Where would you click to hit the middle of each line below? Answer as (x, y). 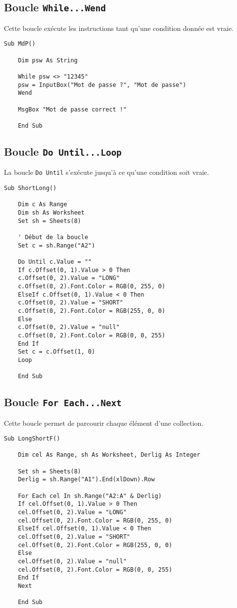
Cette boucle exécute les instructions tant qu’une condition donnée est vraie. (119, 28)
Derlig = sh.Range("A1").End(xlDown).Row (86, 480)
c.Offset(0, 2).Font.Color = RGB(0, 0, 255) (92, 335)
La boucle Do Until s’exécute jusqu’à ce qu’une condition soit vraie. (107, 172)
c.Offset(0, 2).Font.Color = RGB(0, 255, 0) (92, 286)
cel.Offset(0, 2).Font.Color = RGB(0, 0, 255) (95, 569)
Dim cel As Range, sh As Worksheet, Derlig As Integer (109, 455)
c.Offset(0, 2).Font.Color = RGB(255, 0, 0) (92, 311)
